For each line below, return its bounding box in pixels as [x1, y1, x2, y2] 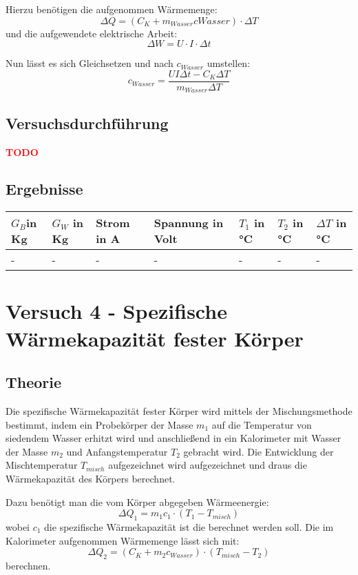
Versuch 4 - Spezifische [6, 297, 227, 325]
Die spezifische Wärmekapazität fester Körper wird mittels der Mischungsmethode [6, 404, 352, 418]
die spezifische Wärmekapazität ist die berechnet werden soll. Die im [44, 520, 334, 534]
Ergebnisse [6, 178, 83, 199]
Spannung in [154, 215, 224, 231]
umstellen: [207, 56, 251, 70]
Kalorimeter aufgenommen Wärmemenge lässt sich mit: [6, 533, 240, 547]
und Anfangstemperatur [66, 444, 168, 458]
